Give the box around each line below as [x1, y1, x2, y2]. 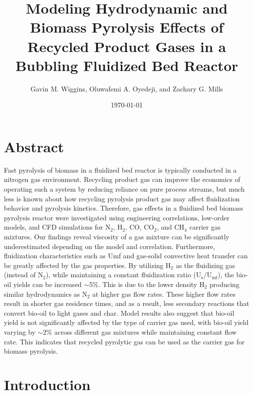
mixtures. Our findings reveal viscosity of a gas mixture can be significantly [4, 231, 230, 241]
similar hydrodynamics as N [4, 288, 88, 299]
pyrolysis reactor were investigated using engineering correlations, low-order [4, 212, 230, 222]
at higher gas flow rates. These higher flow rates [92, 288, 236, 299]
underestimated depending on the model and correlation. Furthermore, [4, 241, 215, 251]
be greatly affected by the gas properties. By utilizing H [4, 260, 171, 270]
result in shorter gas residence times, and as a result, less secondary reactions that [4, 298, 250, 308]
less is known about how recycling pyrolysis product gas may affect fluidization [4, 193, 240, 203]
